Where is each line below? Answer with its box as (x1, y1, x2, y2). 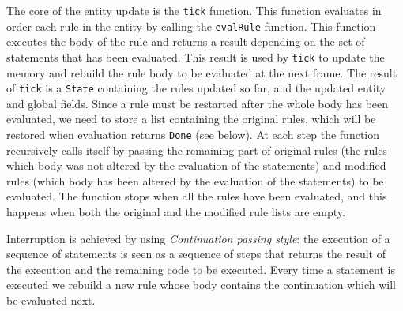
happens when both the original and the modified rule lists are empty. (6, 204, 345, 220)
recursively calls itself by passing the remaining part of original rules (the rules (6, 141, 387, 158)
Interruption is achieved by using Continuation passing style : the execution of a (6, 230, 390, 246)
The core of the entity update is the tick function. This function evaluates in (6, 2, 382, 18)
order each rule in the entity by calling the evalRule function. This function (6, 17, 376, 34)
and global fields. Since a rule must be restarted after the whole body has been (6, 95, 389, 111)
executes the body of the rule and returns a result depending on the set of (6, 33, 365, 50)
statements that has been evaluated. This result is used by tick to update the (6, 48, 385, 65)
